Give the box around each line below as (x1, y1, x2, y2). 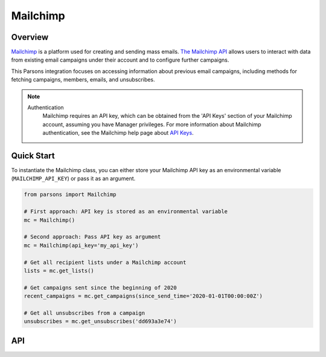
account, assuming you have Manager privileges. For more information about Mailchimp (42, 121, 261, 128)
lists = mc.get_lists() (24, 267, 95, 274)
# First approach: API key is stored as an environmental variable (24, 208, 228, 215)
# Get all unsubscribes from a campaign (24, 309, 145, 317)
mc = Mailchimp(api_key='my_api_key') (24, 242, 139, 249)
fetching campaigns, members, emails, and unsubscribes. (11, 76, 155, 83)
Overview (11, 32, 49, 42)
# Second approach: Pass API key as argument (24, 233, 161, 240)
